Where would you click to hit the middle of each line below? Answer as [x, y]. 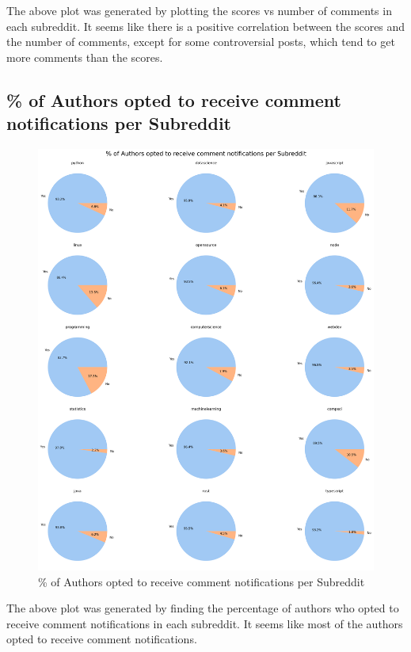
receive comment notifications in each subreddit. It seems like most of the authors [205, 623]
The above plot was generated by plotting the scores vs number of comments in [199, 10]
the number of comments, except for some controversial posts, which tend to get [201, 42]
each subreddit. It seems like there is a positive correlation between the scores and [206, 26]
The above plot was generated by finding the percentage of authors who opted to [203, 608]
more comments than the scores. [85, 57]
